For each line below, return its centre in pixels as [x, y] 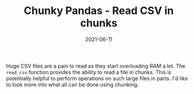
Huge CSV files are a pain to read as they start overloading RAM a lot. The [96, 66]
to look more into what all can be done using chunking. [73, 84]
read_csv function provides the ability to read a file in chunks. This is [89, 72]
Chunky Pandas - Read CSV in [99, 11]
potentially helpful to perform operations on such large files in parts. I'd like [97, 78]
